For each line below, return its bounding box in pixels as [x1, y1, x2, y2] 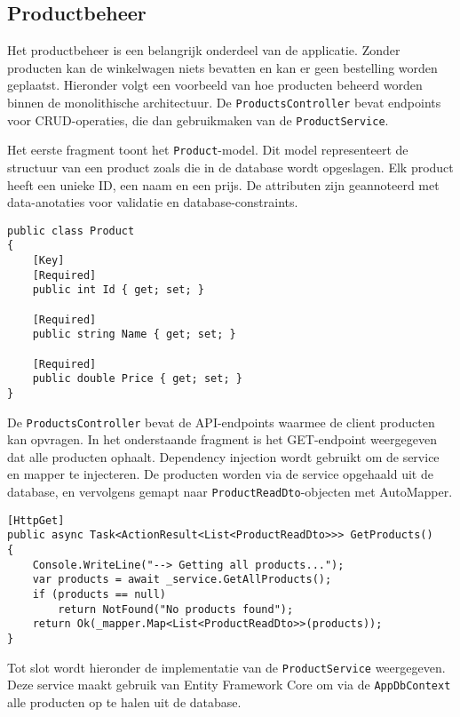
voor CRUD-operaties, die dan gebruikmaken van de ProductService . [7, 110, 389, 129]
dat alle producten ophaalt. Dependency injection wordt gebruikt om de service [7, 447, 440, 466]
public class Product [7, 224, 135, 237]
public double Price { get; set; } [32, 372, 242, 386]
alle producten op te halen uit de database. [7, 692, 242, 711]
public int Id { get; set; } [32, 283, 204, 297]
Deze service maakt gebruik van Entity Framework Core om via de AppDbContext [7, 675, 451, 694]
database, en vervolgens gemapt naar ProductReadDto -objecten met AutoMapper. [7, 482, 453, 501]
